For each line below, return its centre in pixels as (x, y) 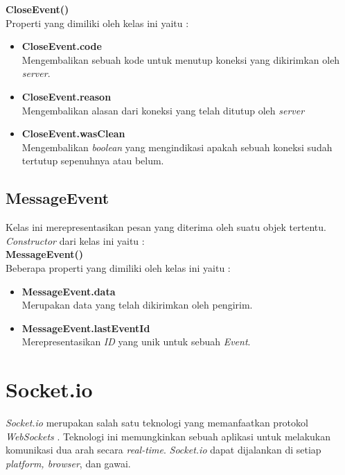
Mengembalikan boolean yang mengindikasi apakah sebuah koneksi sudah (177, 147)
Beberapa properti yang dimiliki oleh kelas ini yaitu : (118, 267)
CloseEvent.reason (67, 96)
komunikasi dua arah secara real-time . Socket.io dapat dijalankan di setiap (163, 450)
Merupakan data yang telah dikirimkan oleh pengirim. (137, 305)
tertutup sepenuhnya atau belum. (93, 161)
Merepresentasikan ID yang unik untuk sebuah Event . (136, 342)
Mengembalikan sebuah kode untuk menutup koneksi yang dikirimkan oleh (181, 59)
